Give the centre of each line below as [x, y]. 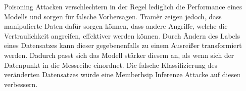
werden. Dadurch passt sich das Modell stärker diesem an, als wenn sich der [119, 55]
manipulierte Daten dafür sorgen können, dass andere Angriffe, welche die [116, 26]
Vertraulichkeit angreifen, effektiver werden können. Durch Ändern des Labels [122, 35]
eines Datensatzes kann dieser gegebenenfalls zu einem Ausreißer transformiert [123, 45]
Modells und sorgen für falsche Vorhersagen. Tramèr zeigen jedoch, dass [113, 16]
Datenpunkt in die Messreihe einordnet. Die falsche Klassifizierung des [111, 65]
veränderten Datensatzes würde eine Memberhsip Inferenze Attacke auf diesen [123, 74]
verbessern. [21, 84]
